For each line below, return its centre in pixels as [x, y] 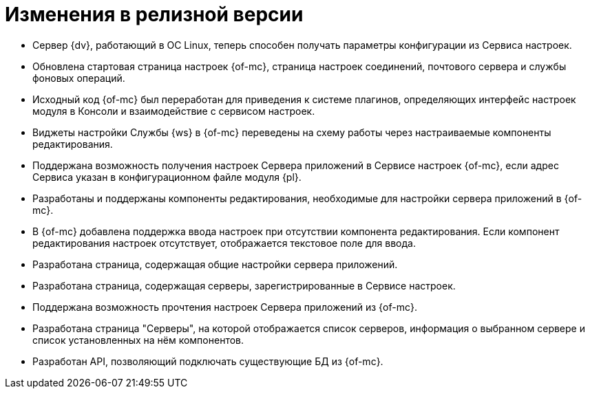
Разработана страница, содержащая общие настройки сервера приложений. [215, 264]
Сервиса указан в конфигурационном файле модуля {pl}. [167, 177]
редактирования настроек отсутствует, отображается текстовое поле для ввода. [224, 243]
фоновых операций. [79, 78]
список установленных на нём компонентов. [138, 340]
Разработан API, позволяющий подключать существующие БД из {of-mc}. [208, 361]
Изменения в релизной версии [154, 14]
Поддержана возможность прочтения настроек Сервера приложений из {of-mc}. [225, 307]
